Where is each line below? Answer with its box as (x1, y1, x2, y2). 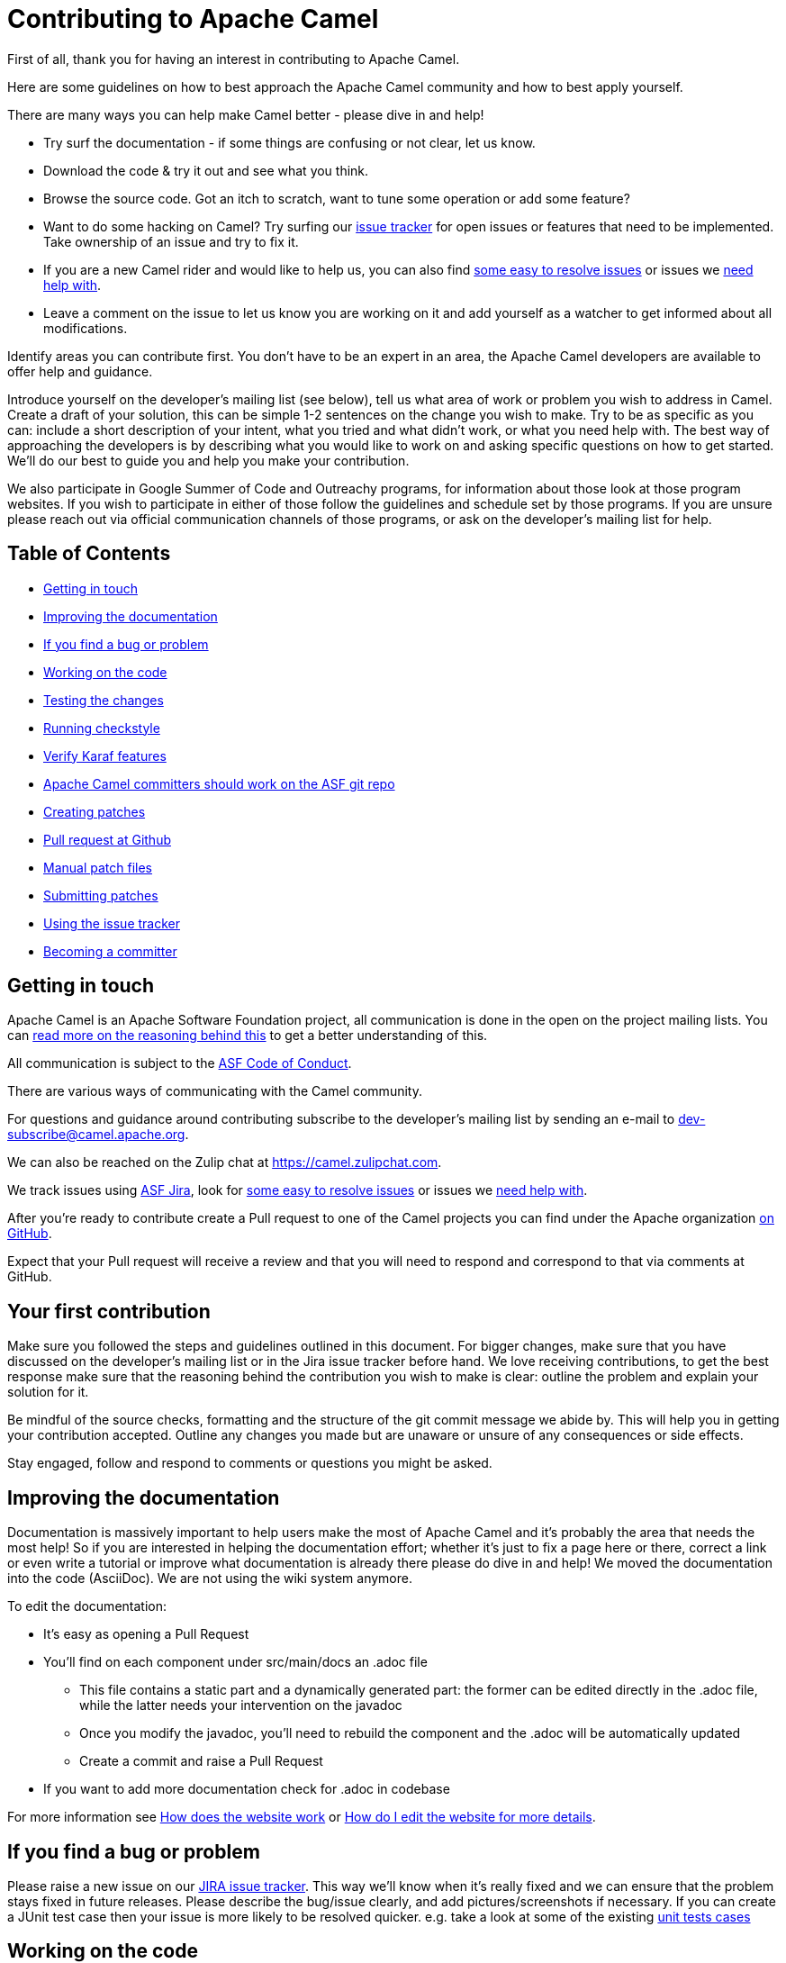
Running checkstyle (43, 719, 160, 736)
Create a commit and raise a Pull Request (79, 1753, 323, 1769)
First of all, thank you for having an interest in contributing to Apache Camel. (7, 50, 460, 67)
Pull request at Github (43, 831, 171, 847)
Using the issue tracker (43, 915, 181, 931)
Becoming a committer (43, 943, 177, 959)
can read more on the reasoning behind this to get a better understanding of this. (7, 1027, 488, 1044)
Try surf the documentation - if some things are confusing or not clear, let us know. (43, 134, 536, 150)
